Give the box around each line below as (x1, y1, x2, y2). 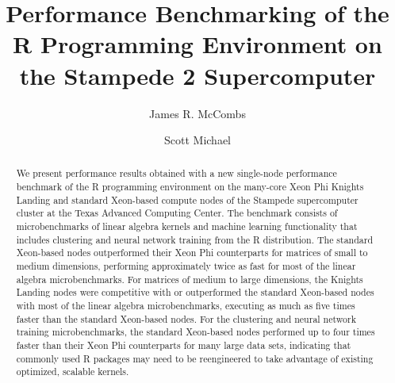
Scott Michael (164, 132, 231, 148)
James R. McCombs (149, 105, 246, 121)
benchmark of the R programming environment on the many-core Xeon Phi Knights (16, 180, 364, 193)
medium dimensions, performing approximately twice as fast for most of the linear (16, 259, 356, 273)
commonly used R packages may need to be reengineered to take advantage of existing (16, 351, 374, 365)
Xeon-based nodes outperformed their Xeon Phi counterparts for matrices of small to (16, 246, 368, 259)
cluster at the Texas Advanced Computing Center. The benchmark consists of (16, 206, 338, 220)
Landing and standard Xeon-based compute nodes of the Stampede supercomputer (16, 193, 359, 206)
